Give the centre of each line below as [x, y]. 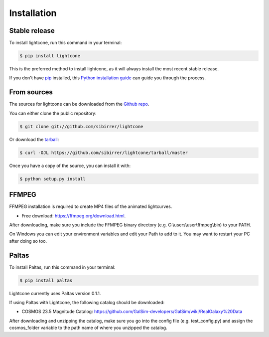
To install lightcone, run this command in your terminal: [66, 43]
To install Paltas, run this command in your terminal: [62, 267]
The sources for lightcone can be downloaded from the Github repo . [79, 104]
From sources [31, 92]
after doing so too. [28, 241]
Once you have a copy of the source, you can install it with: [70, 166]
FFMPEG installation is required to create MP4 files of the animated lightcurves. [91, 206]
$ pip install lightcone [50, 56]
